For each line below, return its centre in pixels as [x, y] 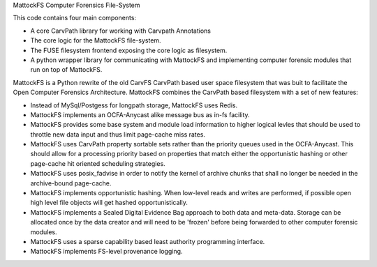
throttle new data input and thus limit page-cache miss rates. [118, 134]
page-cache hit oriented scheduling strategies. [98, 163]
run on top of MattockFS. [66, 70]
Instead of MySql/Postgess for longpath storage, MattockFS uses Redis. [134, 105]
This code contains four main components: [74, 18]
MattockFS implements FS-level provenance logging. [106, 252]
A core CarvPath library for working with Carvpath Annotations [120, 31]
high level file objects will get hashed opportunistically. [109, 203]
